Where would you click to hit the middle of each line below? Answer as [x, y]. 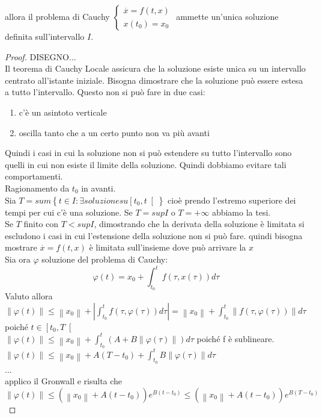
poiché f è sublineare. [235, 338]
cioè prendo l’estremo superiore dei [232, 200]
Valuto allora [29, 296]
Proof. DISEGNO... [41, 56]
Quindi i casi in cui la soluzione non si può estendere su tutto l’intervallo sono [148, 153]
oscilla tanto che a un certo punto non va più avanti [114, 132]
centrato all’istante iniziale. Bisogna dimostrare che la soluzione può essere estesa [154, 80]
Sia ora [18, 259]
